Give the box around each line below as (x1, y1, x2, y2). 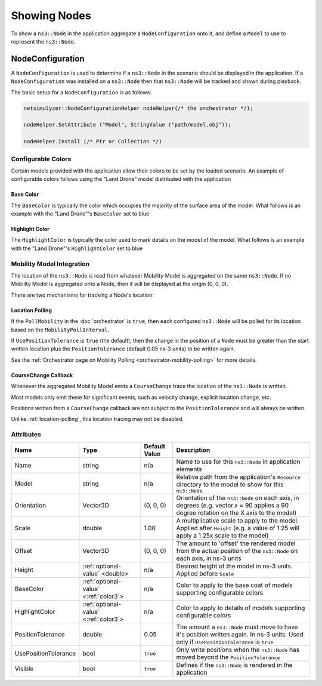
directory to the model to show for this (176, 481, 284, 489)
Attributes (11, 430, 41, 439)
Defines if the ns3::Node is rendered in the (176, 661, 293, 669)
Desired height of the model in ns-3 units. (176, 562, 293, 570)
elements (176, 465, 202, 473)
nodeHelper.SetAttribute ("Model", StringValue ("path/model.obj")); (23, 121, 231, 128)
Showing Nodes (11, 9, 92, 22)
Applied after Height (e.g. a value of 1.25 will (176, 524, 299, 533)
